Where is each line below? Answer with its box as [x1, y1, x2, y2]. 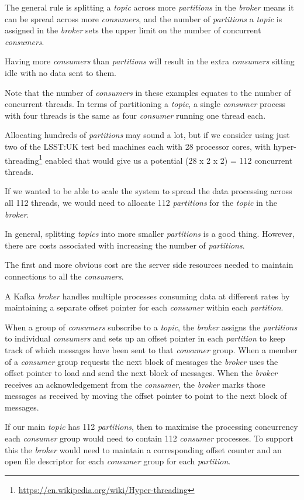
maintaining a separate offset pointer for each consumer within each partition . [5, 301, 284, 313]
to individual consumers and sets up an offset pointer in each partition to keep [5, 332, 285, 344]
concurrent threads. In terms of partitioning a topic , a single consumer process [5, 98, 286, 110]
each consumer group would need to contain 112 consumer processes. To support [5, 432, 294, 444]
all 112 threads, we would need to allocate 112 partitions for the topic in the [5, 196, 278, 208]
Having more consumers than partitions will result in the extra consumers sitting [5, 55, 295, 67]
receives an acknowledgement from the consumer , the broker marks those [5, 378, 265, 390]
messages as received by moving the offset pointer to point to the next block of [5, 389, 287, 402]
